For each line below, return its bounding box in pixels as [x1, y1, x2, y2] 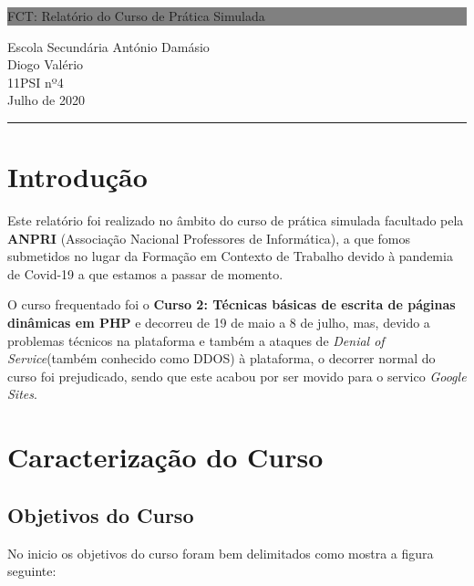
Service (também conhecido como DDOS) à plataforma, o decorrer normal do [7, 349, 436, 368]
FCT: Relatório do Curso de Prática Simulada [7, 6, 265, 25]
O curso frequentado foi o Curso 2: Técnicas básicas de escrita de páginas [7, 295, 456, 314]
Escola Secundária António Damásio [7, 37, 210, 56]
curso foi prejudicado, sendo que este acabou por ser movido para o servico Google [7, 366, 467, 385]
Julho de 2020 [7, 90, 85, 110]
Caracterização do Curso [7, 438, 324, 476]
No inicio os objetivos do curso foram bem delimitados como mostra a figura [7, 543, 434, 562]
